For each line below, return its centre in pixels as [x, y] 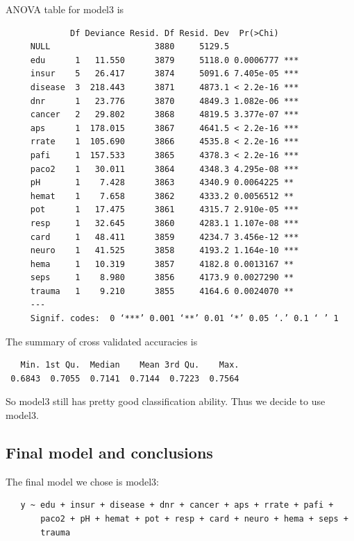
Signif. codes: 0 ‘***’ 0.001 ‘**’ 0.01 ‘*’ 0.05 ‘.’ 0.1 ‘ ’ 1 [184, 319]
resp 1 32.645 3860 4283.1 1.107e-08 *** [165, 223]
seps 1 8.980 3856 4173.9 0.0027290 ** [162, 278]
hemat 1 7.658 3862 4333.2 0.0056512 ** [162, 196]
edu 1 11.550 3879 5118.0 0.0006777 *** [165, 60]
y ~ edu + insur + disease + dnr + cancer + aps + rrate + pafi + [177, 505]
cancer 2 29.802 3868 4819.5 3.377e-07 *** [165, 115]
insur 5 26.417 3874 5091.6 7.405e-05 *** [165, 74]
